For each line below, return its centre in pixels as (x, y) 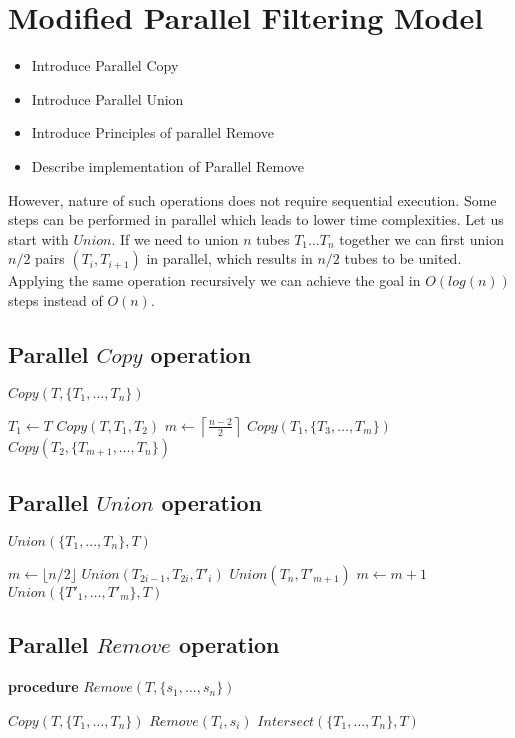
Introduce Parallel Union (107, 98)
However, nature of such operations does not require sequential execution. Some (252, 199)
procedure (43, 686)
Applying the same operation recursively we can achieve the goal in (214, 280)
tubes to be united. (403, 258)
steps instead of (55, 299)
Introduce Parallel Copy (105, 65)
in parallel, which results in (229, 258)
